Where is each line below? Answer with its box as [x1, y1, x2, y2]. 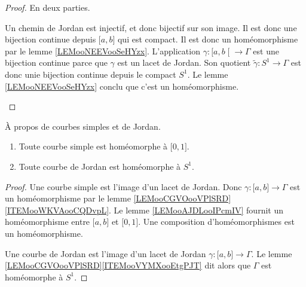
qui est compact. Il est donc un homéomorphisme [117, 33, 298, 45]
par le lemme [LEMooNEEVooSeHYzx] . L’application [5, 44, 200, 57]
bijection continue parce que [5, 56, 108, 69]
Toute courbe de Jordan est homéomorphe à [19, 160, 181, 172]
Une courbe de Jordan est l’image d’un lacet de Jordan [5, 247, 206, 259]
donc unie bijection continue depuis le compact [5, 68, 176, 80]
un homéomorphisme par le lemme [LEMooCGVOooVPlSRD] [5, 192, 231, 204]
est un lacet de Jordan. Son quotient [117, 56, 251, 69]
